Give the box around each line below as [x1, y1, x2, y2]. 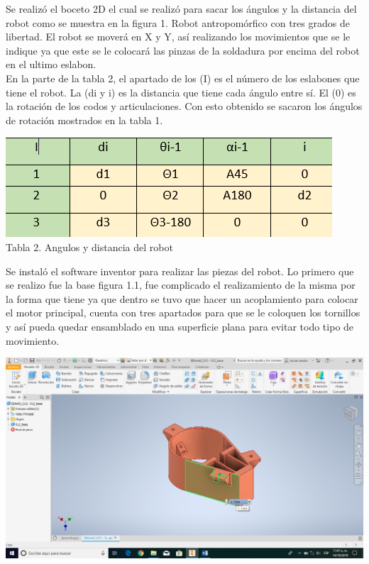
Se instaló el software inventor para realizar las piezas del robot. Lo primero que [6, 263, 354, 278]
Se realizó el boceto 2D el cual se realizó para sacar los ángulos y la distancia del [6, 1, 357, 16]
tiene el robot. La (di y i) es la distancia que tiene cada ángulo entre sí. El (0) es [6, 84, 356, 99]
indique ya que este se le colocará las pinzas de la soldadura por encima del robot [6, 43, 360, 57]
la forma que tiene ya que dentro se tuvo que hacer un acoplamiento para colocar [6, 291, 358, 306]
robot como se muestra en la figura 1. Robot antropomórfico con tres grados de [6, 15, 350, 30]
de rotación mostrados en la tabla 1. [6, 112, 163, 127]
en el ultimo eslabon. [6, 57, 97, 72]
